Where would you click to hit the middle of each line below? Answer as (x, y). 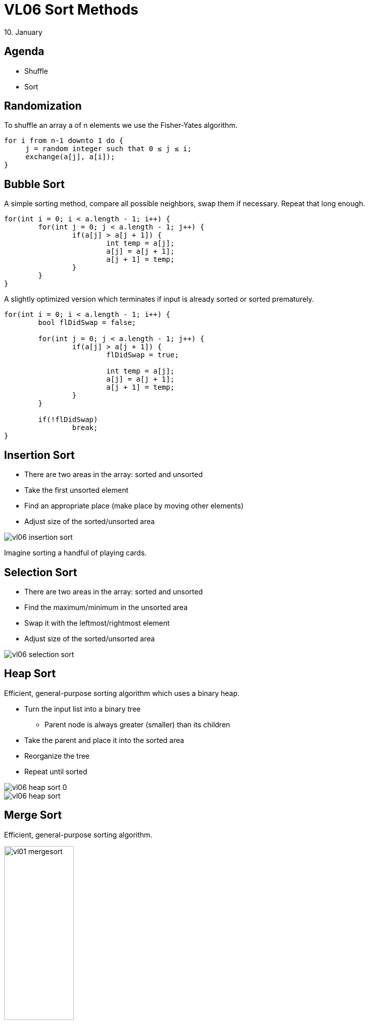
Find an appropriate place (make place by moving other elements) (134, 506)
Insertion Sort (39, 455)
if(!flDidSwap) (68, 420)
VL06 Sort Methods (71, 10)
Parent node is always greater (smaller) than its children (137, 724)
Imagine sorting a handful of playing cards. (76, 553)
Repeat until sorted (56, 771)
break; (85, 428)
